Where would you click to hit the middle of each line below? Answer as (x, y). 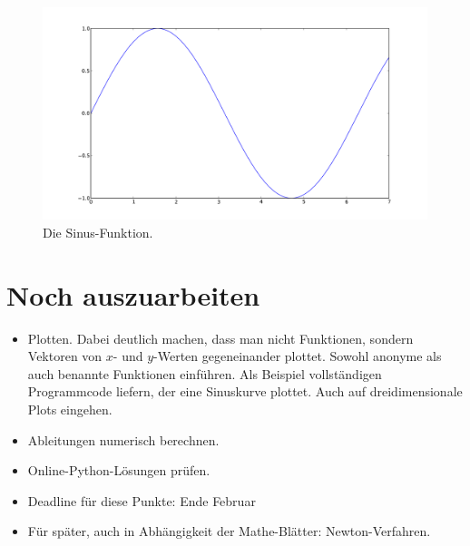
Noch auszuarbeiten (133, 294)
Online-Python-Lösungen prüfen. (119, 470)
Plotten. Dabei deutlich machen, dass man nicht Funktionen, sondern (220, 338)
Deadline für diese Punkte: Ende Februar (142, 500)
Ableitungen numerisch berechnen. (123, 439)
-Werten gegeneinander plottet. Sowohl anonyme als (298, 356)
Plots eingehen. (70, 409)
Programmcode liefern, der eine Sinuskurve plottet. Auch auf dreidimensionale (245, 391)
